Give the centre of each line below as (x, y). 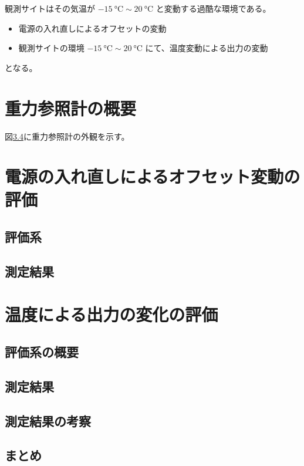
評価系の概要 (42, 351)
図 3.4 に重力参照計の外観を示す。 (67, 136)
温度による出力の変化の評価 (112, 314)
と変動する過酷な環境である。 (213, 8)
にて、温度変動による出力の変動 (207, 48)
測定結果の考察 (48, 421)
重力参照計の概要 (71, 108)
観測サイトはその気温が (50, 8)
